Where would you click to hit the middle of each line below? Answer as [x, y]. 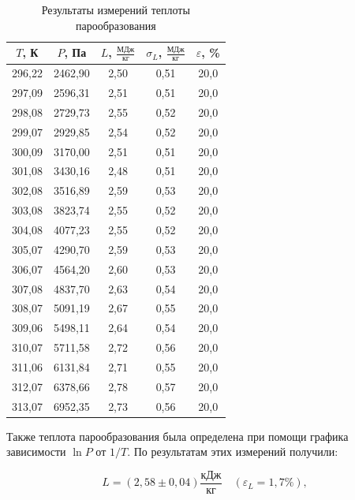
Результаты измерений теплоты [116, 9]
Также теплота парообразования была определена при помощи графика [177, 436]
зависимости [36, 451]
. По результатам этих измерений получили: [233, 451]
